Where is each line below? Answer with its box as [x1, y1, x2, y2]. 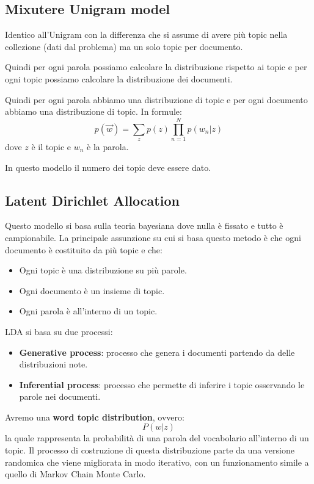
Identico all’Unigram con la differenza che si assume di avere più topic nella [5, 28, 288, 41]
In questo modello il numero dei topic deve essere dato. [5, 161, 211, 173]
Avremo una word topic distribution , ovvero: [5, 410, 184, 423]
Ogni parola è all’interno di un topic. [19, 305, 158, 317]
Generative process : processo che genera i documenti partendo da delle [19, 345, 295, 358]
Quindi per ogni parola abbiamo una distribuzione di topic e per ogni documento [5, 93, 308, 106]
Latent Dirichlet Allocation [5, 190, 180, 209]
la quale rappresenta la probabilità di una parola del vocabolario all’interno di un [5, 432, 309, 444]
